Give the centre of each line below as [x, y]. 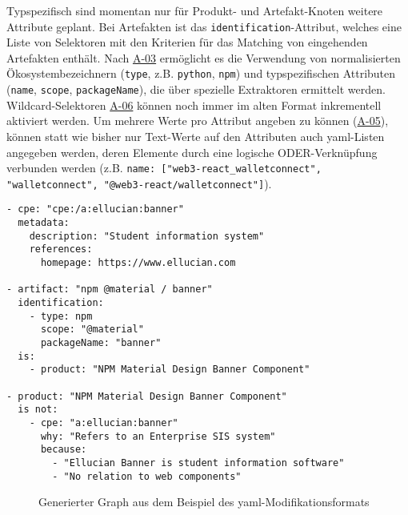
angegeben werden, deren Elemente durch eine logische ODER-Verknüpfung [192, 152]
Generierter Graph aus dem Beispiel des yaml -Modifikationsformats [204, 502]
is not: [38, 410]
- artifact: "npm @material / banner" [110, 290]
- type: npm [61, 316]
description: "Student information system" [147, 236]
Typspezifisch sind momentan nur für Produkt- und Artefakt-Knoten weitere [195, 10]
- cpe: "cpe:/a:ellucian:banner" [95, 209]
